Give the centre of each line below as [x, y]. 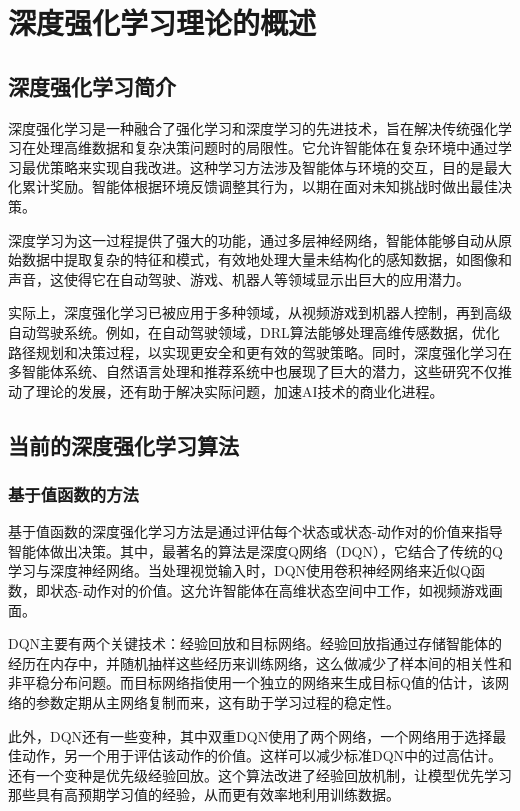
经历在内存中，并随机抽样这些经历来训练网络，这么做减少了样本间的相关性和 [260, 662]
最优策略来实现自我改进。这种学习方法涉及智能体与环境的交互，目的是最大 [266, 166]
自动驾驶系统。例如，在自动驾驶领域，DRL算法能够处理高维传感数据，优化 [254, 331]
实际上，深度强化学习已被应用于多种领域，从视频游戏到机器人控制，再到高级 [260, 312]
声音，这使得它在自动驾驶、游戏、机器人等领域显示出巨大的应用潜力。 [239, 278]
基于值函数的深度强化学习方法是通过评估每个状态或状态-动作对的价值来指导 [255, 531]
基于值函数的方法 [73, 494]
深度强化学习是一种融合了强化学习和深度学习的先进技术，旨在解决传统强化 [253, 127]
